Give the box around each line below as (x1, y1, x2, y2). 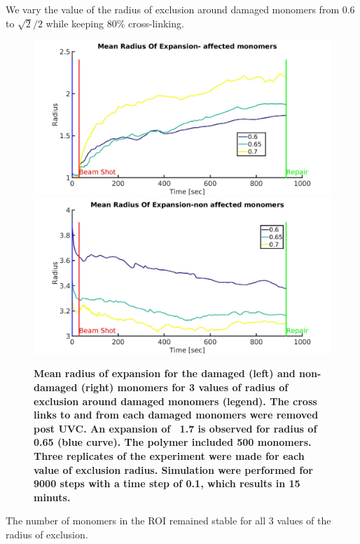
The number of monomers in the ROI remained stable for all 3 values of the (6, 513, 331, 528)
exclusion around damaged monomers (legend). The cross (34, 393, 317, 408)
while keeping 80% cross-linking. (46, 15, 184, 30)
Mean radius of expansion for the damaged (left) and (34, 366, 296, 381)
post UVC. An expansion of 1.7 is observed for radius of (34, 421, 317, 435)
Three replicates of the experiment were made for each (34, 448, 305, 463)
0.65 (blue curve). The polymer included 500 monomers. (34, 435, 312, 449)
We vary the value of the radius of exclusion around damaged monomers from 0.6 (6, 2, 355, 16)
